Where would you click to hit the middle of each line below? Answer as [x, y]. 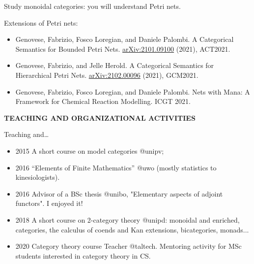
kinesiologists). [38, 177]
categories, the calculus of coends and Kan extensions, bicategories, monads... [132, 229]
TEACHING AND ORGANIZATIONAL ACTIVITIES [100, 117]
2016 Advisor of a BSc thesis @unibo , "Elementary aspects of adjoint [119, 193]
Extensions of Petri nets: [41, 22]
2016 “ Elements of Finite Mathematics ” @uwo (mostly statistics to [116, 167]
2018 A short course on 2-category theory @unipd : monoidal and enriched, [127, 219]
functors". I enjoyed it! [49, 203]
